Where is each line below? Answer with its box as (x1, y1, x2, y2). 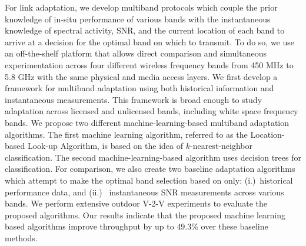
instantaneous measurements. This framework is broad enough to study (5, 93, 262, 105)
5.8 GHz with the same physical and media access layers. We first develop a (5, 70, 278, 82)
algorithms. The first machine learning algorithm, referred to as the (5, 128, 248, 140)
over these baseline (201, 220, 268, 232)
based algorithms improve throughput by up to (5, 220, 174, 232)
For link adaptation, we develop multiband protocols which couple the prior (5, 1, 278, 13)
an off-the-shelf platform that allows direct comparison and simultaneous (5, 47, 267, 59)
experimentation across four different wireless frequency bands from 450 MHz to (5, 58, 294, 71)
